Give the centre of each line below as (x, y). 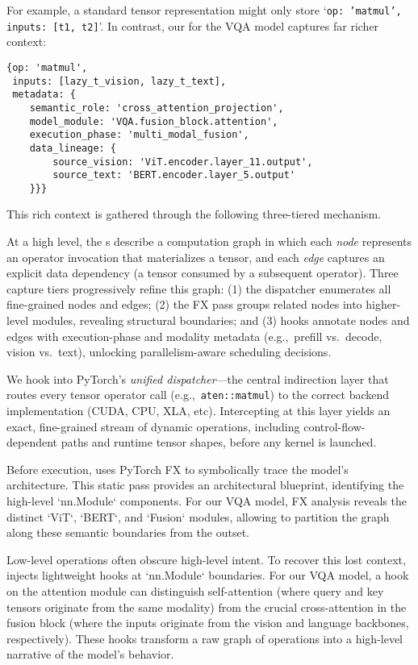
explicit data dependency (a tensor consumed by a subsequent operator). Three (203, 273)
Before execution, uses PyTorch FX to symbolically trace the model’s (178, 469)
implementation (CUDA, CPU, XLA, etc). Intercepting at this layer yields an (199, 411)
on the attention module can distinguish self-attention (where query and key (195, 591)
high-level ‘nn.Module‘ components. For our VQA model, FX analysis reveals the (207, 501)
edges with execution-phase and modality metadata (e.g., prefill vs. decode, (194, 336)
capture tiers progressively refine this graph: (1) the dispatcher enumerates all (199, 288)
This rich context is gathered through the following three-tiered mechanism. (194, 214)
